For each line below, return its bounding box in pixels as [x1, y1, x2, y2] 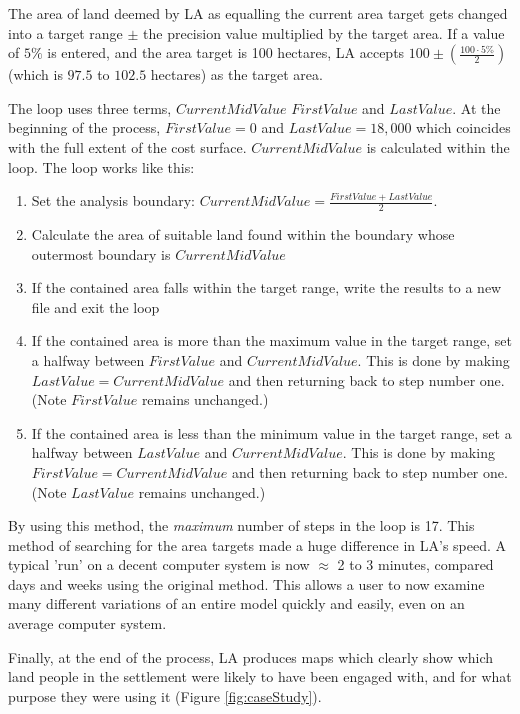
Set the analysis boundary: [31, 190, 195, 211]
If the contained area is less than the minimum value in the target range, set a [31, 422, 512, 443]
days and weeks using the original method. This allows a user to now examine [8, 573, 485, 594]
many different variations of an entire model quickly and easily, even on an [8, 593, 465, 614]
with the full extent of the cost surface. [8, 136, 247, 157]
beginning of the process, [8, 117, 161, 138]
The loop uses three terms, [8, 97, 172, 118]
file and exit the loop [31, 296, 160, 317]
